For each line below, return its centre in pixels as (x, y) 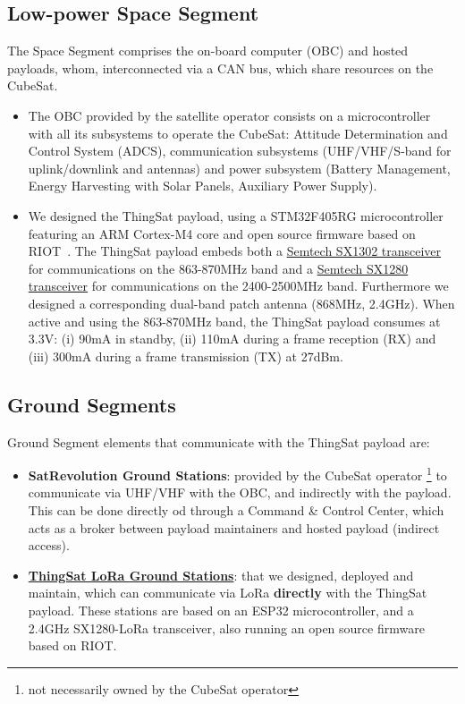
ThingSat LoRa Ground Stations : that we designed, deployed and (221, 575)
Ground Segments (92, 404)
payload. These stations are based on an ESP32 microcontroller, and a (221, 610)
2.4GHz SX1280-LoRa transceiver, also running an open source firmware (226, 628)
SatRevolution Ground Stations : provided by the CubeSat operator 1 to (237, 474)
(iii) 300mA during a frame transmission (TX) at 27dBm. (186, 356)
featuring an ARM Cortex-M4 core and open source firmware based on (222, 233)
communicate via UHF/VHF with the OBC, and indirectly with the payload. (240, 492)
